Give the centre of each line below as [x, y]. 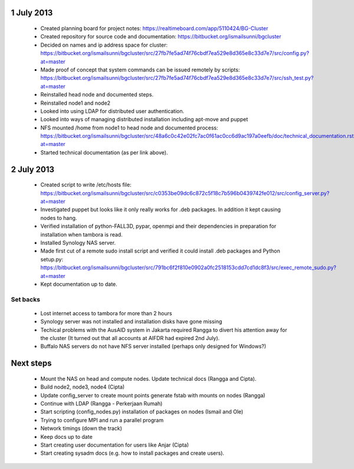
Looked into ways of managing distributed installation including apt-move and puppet [144, 119]
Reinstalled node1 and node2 [76, 103]
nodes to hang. [59, 218]
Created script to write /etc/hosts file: [86, 185]
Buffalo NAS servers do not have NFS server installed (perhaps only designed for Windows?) [153, 347]
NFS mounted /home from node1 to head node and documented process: [129, 128]
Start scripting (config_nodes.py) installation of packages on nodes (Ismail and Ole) [142, 412]
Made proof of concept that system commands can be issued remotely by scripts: [140, 69]
